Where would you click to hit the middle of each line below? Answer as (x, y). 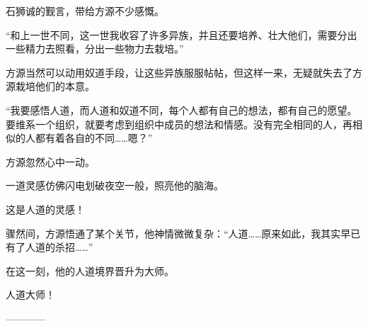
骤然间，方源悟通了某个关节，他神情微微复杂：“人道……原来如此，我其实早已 (183, 233)
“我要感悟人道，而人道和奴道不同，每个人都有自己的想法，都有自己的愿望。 (182, 109)
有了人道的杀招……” (50, 247)
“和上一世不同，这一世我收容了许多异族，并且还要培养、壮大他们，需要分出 (182, 34)
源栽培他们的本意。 (50, 86)
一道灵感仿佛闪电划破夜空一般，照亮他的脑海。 (115, 185)
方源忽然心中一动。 (50, 161)
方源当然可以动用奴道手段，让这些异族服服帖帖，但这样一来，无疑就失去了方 (184, 72)
